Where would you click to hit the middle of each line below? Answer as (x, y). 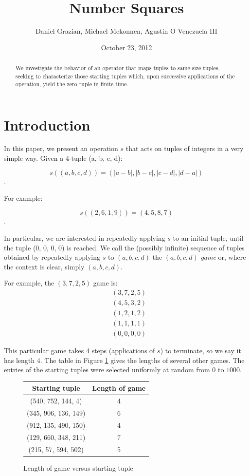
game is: (105, 283)
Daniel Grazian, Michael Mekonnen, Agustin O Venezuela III (126, 31)
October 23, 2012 (126, 47)
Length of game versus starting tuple (78, 467)
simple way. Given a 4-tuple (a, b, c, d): (63, 158)
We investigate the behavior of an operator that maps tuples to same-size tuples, (117, 68)
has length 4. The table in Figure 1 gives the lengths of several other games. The (124, 360)
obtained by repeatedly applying (52, 257)
